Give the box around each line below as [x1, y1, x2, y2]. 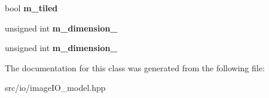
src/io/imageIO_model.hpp [5, 81, 106, 94]
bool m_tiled [5, 2, 58, 14]
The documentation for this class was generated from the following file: [5, 61, 265, 74]
